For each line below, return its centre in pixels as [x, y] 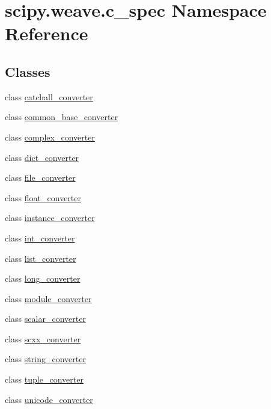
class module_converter [48, 298]
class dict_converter [42, 157]
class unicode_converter [49, 399]
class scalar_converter [45, 319]
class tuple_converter [44, 379]
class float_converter [43, 197]
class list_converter [41, 258]
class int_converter [40, 238]
